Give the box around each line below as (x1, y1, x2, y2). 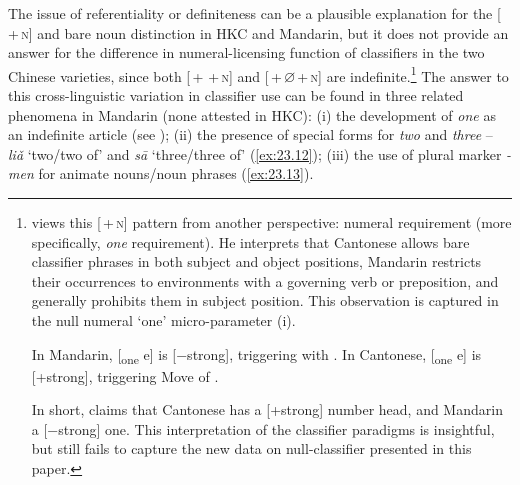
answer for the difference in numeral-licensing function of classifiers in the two (8, 42, 485, 63)
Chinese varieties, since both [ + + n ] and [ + (8, 65, 282, 86)
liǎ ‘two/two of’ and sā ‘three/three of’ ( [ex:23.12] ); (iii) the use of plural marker (8, 143, 502, 164)
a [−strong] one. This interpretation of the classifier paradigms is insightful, (31, 418, 495, 439)
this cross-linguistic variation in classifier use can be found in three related (8, 85, 464, 106)
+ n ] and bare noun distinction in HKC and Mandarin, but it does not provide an (8, 22, 509, 43)
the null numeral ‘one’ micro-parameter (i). (31, 309, 296, 330)
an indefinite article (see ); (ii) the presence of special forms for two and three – (8, 124, 493, 145)
